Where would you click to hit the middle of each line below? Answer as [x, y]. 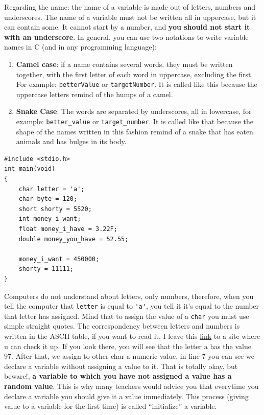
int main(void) [30, 169]
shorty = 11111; [46, 269]
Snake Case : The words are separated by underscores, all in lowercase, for [134, 111]
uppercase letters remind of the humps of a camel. [94, 94]
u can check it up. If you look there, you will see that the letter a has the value [128, 346]
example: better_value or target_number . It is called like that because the [135, 121]
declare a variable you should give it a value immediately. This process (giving [126, 396]
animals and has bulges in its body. [71, 141]
